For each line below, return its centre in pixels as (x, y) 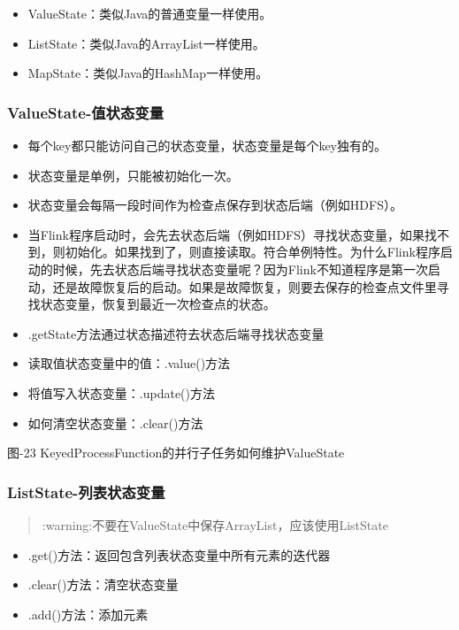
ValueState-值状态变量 (85, 112)
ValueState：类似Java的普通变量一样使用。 (150, 13)
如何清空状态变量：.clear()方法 (115, 423)
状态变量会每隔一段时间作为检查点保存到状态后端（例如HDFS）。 (215, 205)
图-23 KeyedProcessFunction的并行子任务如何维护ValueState (176, 453)
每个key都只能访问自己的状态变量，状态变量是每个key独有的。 (207, 145)
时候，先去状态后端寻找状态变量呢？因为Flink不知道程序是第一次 (240, 269)
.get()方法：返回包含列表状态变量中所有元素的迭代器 (179, 554)
